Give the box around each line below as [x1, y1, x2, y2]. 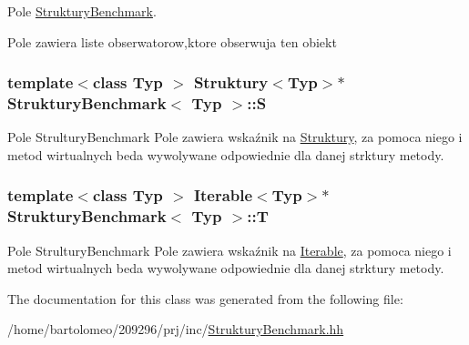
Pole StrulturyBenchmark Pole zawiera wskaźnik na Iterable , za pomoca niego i [7, 240, 452, 259]
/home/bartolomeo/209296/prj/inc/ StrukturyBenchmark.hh [7, 320, 344, 339]
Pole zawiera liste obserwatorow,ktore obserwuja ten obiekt [7, 32, 337, 51]
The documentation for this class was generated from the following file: [7, 289, 403, 308]
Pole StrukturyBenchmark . [7, 2, 157, 20]
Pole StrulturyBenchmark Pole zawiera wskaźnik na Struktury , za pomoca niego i [7, 127, 463, 147]
